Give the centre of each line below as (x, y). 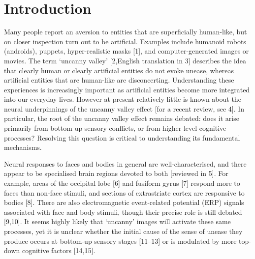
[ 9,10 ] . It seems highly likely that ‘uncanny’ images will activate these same (117, 221)
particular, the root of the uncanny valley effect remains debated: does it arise (122, 118)
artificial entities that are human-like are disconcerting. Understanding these (119, 80)
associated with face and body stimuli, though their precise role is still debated (123, 212)
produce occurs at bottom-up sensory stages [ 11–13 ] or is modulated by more (120, 241)
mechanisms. (23, 147)
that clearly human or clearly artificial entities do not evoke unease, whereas (119, 70)
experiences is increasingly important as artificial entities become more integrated (127, 89)
